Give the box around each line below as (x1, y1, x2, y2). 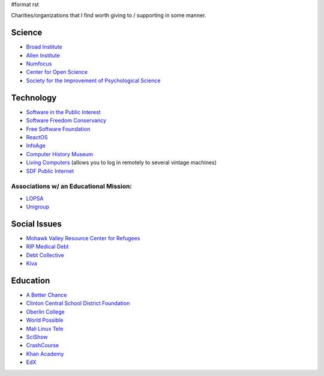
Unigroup (26, 203, 49, 210)
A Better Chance (26, 291, 67, 299)
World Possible (26, 317, 64, 324)
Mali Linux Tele (26, 325, 64, 332)
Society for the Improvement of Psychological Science (26, 77, 161, 84)
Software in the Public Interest (26, 108, 101, 115)
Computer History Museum (26, 150, 93, 157)
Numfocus (26, 60, 52, 67)
